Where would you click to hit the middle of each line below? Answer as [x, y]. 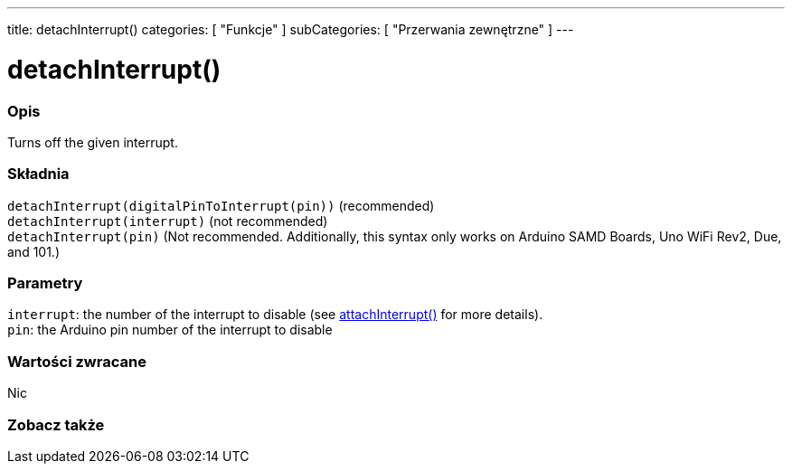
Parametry [45, 283]
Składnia [38, 174]
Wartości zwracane [77, 361]
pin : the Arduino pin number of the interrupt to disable [170, 330]
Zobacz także [56, 424]
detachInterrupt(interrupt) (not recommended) [168, 221]
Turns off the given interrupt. [93, 142]
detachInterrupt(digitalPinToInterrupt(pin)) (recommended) [221, 205]
